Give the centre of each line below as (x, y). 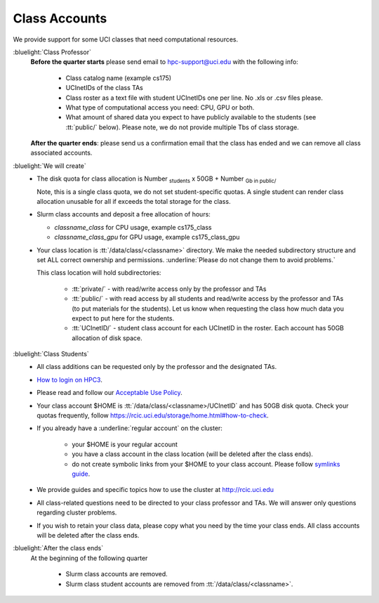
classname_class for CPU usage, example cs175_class (133, 227)
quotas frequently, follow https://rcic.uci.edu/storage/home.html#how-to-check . (153, 415)
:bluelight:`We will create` (50, 166)
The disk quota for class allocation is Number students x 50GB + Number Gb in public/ (157, 180)
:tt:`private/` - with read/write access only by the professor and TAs (169, 289)
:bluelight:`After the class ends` (58, 548)
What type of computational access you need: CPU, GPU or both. (160, 107)
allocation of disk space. (107, 338)
